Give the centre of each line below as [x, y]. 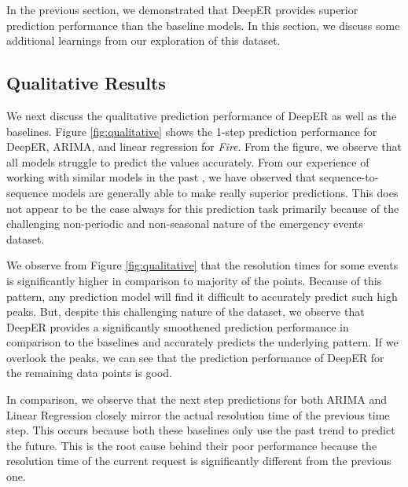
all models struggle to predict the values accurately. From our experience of [188, 161]
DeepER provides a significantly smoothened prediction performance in [178, 326]
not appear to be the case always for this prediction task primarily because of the [203, 208]
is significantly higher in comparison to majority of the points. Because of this [194, 280]
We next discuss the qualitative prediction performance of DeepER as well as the [202, 115]
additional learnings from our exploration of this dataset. [143, 40]
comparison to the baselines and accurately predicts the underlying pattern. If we [202, 342]
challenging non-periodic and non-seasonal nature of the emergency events [185, 223]
